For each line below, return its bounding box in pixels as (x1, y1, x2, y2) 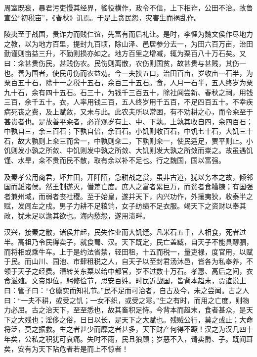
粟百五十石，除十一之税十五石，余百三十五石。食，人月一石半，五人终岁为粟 (4, 77, 253, 88)
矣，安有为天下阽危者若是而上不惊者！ (4, 343, 128, 354)
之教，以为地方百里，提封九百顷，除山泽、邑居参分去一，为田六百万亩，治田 (4, 38, 253, 49)
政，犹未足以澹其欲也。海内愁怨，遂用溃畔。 (4, 210, 149, 220)
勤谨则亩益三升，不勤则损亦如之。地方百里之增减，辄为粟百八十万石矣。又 (4, 48, 246, 58)
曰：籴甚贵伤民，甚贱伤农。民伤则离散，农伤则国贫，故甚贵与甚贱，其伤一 (4, 57, 246, 68)
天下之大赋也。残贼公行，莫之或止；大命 (121, 314, 253, 324)
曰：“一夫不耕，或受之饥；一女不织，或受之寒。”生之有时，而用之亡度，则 (4, 295, 243, 305)
